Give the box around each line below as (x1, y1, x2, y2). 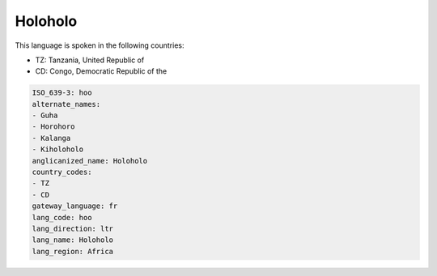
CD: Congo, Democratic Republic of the (35, 66, 168, 76)
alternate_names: (32, 100, 101, 108)
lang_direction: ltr (32, 224, 113, 233)
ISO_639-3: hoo (32, 88, 92, 97)
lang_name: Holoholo (32, 236, 113, 244)
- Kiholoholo (32, 145, 84, 154)
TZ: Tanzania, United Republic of (35, 55, 145, 65)
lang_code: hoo (32, 213, 92, 222)
